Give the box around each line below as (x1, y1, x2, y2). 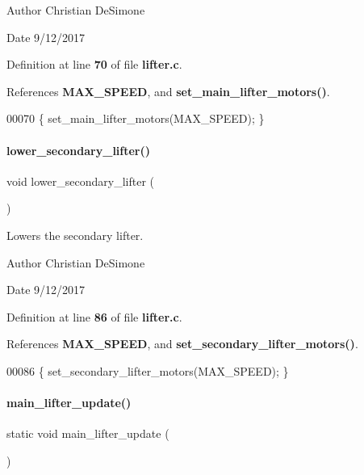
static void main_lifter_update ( (6, 425, 169, 442)
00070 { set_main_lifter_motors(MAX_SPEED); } (6, 110, 265, 127)
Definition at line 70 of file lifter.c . (6, 56, 182, 73)
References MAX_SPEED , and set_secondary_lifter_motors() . (6, 335, 358, 352)
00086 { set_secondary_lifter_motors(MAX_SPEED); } (6, 362, 289, 379)
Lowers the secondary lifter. (6, 226, 144, 243)
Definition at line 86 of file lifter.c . (6, 308, 182, 325)
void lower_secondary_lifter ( (6, 172, 154, 189)
